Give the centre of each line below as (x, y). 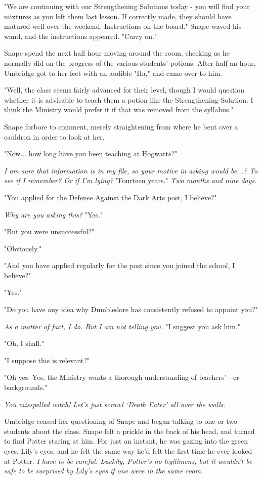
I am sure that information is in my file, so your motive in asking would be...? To (131, 170)
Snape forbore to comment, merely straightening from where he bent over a (121, 126)
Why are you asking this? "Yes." (54, 214)
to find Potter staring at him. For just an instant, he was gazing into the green (126, 441)
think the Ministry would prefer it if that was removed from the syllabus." (119, 110)
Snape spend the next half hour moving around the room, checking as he (117, 53)
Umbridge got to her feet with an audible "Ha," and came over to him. (113, 73)
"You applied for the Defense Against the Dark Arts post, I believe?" (111, 197)
